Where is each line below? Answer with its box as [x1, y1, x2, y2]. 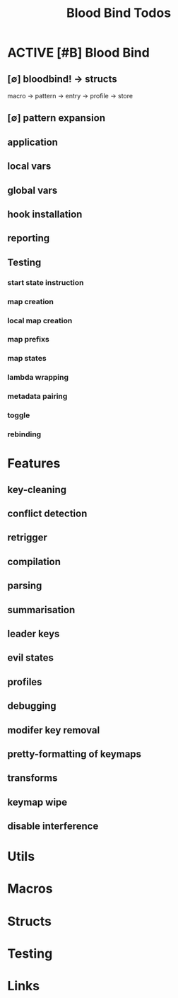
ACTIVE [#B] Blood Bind [7, 45, 150, 61]
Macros [7, 881, 53, 897]
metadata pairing [7, 391, 68, 401]
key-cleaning [7, 483, 67, 496]
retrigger [7, 532, 48, 544]
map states [7, 354, 47, 364]
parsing [7, 580, 42, 592]
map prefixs [7, 335, 49, 344]
